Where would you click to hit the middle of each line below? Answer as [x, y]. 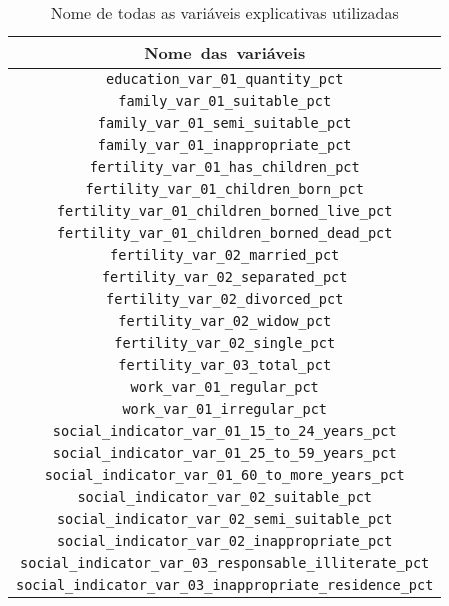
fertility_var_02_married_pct [225, 255]
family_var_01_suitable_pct [225, 101]
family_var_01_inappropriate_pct [224, 145]
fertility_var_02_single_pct [225, 343]
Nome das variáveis [225, 52]
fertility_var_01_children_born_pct [224, 189]
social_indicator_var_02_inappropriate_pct [224, 541]
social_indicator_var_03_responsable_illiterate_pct [225, 563]
